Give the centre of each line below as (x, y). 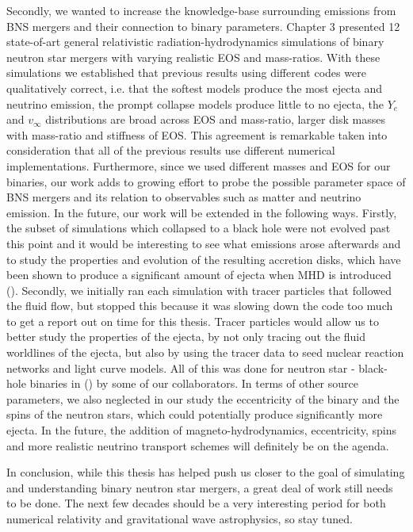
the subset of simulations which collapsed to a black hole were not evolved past (199, 228)
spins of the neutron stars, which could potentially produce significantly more (195, 414)
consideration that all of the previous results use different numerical (171, 150)
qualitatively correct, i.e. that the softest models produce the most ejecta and (195, 88)
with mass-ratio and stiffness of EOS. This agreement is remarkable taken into (197, 134)
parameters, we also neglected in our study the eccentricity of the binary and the (203, 398)
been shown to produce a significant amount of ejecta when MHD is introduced (199, 275)
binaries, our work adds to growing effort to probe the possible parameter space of (206, 181)
